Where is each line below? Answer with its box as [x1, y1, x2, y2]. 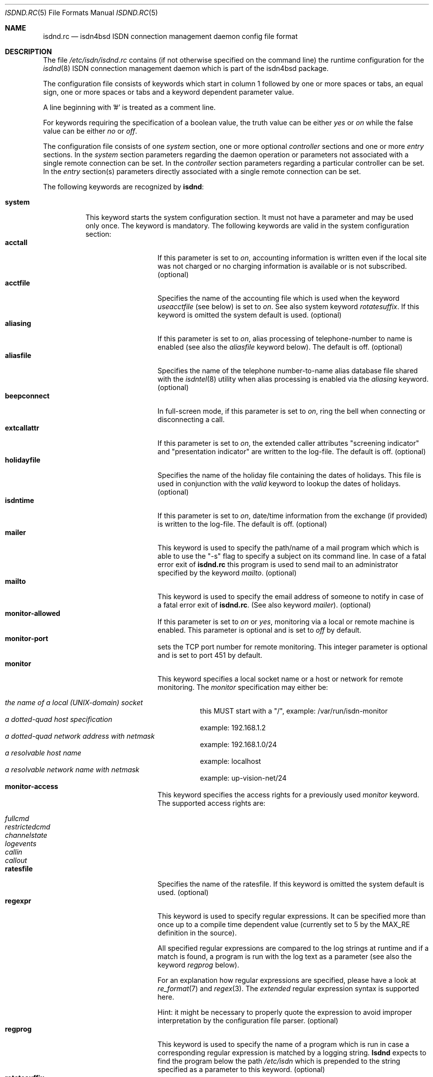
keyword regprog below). [157, 961, 239, 969]
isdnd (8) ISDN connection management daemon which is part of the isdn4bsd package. [43, 64, 329, 72]
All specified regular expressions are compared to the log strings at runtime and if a [157, 944, 429, 952]
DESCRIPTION [5, 47, 52, 56]
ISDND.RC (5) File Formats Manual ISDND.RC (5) [5, 8, 158, 17]
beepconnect [5, 392, 50, 400]
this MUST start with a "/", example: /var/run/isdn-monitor [200, 707, 388, 715]
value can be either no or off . [43, 127, 138, 135]
